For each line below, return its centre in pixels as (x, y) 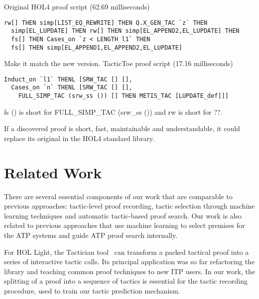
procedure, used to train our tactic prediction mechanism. (92, 291)
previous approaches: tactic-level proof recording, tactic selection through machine (129, 206)
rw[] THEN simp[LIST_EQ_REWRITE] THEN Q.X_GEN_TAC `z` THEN (106, 23)
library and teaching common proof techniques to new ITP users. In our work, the (129, 271)
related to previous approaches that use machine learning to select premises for (125, 225)
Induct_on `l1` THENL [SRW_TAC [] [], (68, 79)
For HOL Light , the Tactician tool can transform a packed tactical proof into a (127, 252)
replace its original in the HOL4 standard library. (79, 138)
